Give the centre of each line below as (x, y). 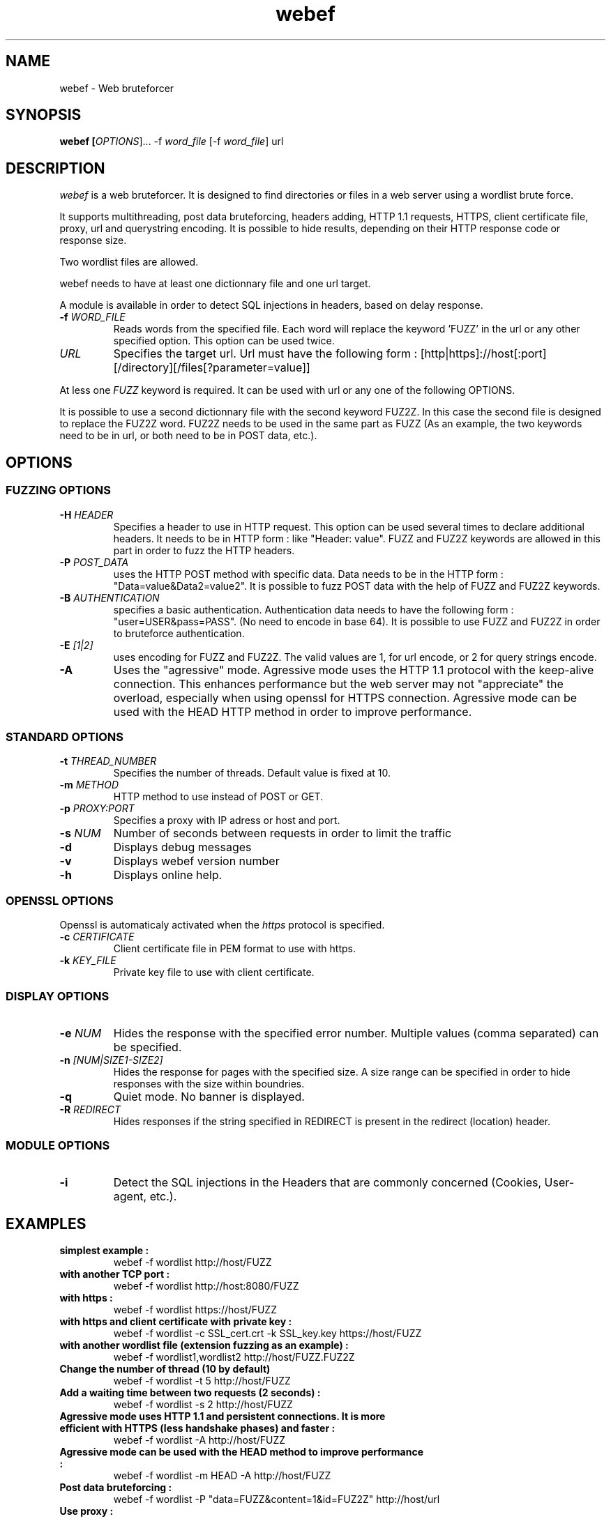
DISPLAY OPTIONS (58, 997)
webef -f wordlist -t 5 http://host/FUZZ (202, 1381)
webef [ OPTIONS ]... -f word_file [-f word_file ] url (172, 142)
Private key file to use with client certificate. (214, 972)
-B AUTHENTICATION (110, 597)
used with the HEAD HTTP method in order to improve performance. (293, 711)
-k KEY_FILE (88, 960)
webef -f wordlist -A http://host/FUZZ (199, 1440)
